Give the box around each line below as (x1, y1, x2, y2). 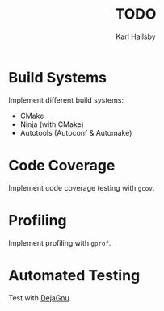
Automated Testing (8, 266, 141, 284)
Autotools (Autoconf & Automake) (19, 128, 132, 137)
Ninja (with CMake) (19, 119, 85, 129)
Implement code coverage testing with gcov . (8, 183, 155, 192)
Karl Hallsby (116, 32, 156, 41)
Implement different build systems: (8, 95, 124, 105)
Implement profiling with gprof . (8, 237, 111, 247)
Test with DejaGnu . (8, 292, 72, 303)
